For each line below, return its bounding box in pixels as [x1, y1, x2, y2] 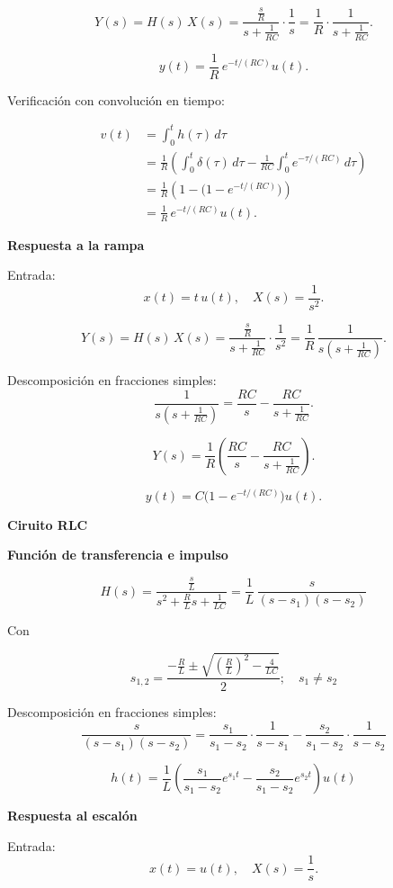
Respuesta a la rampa [7, 235, 145, 254]
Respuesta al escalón [7, 806, 138, 825]
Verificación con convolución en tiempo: [7, 90, 225, 109]
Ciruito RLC [7, 515, 88, 534]
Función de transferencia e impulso [7, 545, 228, 564]
